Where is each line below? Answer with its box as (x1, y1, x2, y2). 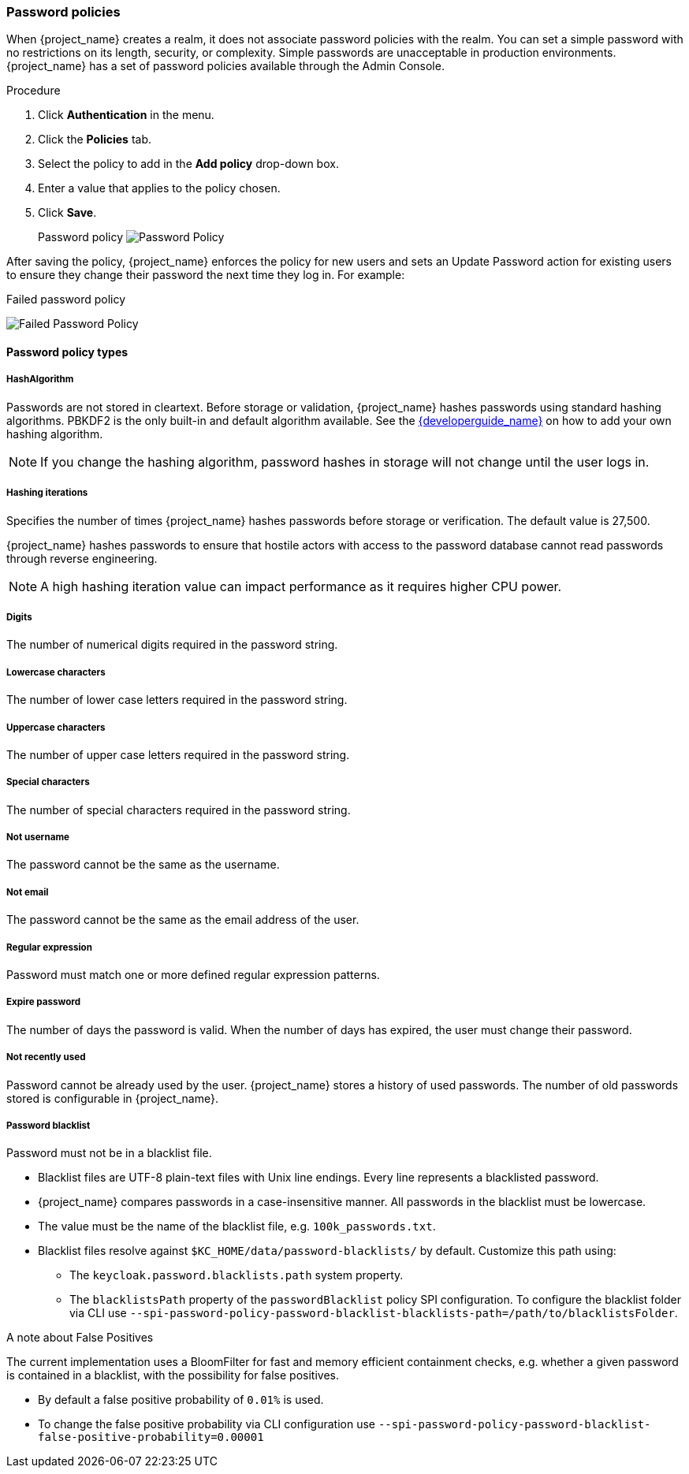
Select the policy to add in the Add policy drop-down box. (38, 157, 339, 171)
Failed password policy (6, 292, 126, 307)
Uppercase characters (6, 721, 106, 733)
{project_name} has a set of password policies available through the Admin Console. (6, 59, 445, 73)
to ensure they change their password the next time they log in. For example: (6, 268, 405, 282)
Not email (6, 886, 49, 898)
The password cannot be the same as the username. (6, 858, 280, 872)
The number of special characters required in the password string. (6, 802, 351, 817)
